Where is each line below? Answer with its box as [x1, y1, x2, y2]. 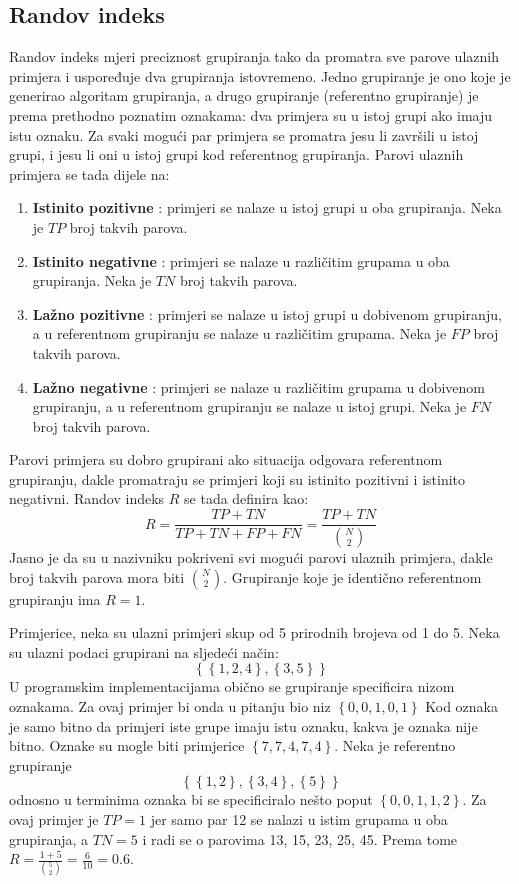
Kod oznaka [425, 695, 498, 716]
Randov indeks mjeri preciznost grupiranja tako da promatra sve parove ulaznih [9, 46, 499, 67]
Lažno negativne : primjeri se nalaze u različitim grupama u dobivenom [32, 376, 485, 397]
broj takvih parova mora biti [9, 566, 185, 587]
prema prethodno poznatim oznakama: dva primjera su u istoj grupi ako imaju [9, 104, 493, 125]
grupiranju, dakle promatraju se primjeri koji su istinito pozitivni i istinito [9, 468, 466, 489]
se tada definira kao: [184, 488, 309, 509]
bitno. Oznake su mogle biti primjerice [9, 735, 245, 756]
